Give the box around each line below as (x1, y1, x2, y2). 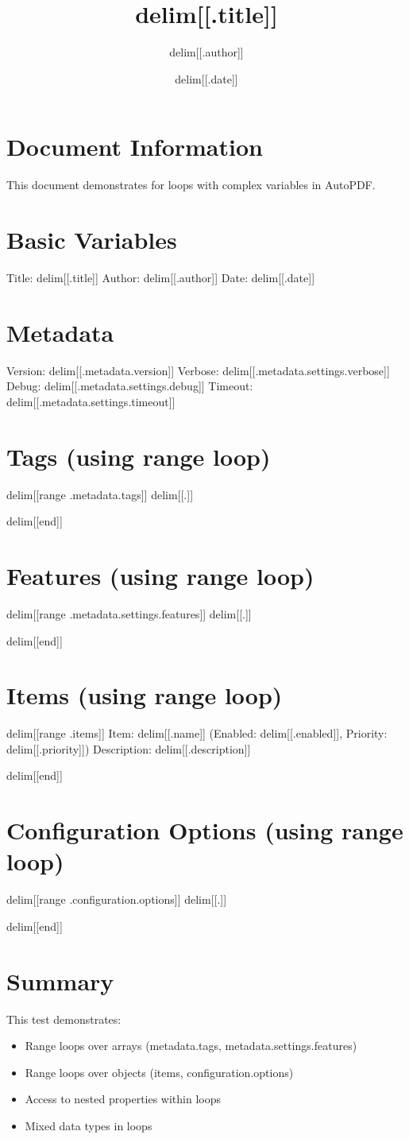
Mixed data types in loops (25, 1118, 152, 1133)
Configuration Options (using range (6, 814, 403, 847)
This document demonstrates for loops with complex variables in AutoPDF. (6, 176, 376, 193)
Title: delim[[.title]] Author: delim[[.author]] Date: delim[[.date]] (6, 269, 315, 285)
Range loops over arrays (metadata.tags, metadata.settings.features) (25, 1037, 357, 1054)
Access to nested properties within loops (25, 1091, 222, 1107)
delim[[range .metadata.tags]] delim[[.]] (6, 486, 194, 502)
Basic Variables (6, 223, 177, 256)
